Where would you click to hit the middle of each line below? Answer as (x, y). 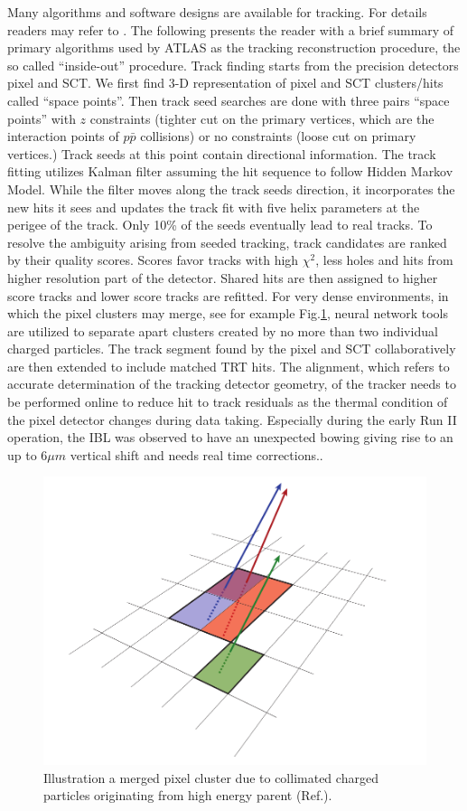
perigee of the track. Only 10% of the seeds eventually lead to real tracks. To (220, 225)
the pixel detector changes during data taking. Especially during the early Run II (232, 419)
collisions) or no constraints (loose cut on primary (278, 136)
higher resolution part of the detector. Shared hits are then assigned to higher (223, 277)
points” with (42, 118)
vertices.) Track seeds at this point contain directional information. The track (222, 153)
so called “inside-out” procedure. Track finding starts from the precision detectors (233, 65)
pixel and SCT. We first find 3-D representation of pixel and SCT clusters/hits (225, 83)
